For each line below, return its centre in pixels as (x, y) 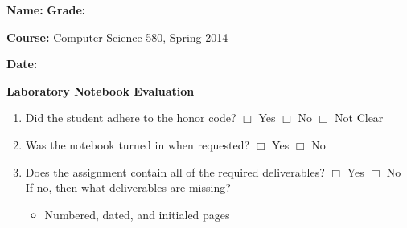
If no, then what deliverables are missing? (128, 187)
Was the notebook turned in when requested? (138, 144)
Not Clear (359, 118)
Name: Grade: (46, 10)
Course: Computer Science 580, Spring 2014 (117, 37)
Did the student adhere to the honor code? (131, 118)
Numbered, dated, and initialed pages (137, 214)
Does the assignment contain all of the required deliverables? (175, 171)
